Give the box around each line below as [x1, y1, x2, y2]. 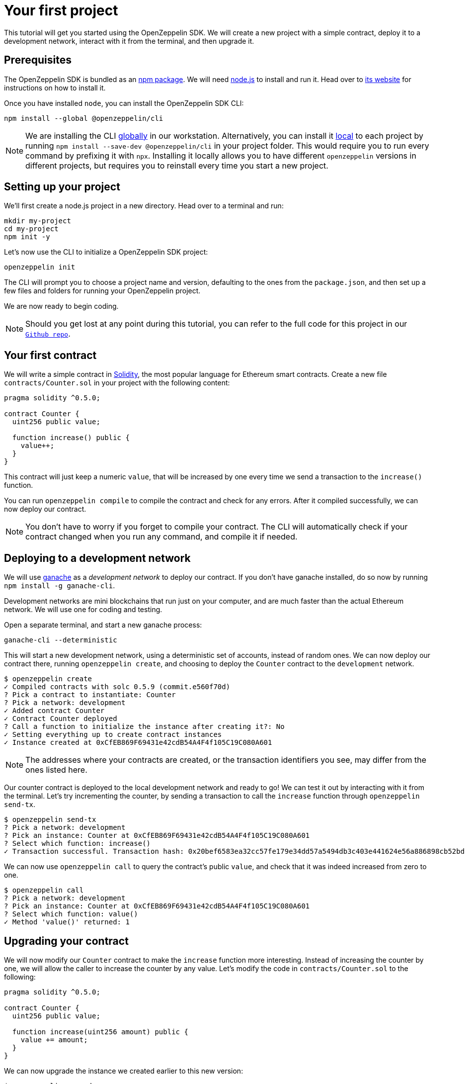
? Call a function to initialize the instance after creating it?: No [4, 723, 285, 731]
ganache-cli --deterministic [4, 636, 117, 644]
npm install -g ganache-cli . [4, 581, 115, 590]
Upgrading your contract [4, 934, 129, 947]
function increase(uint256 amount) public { [12, 1027, 188, 1036]
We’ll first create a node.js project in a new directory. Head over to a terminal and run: [4, 201, 284, 210]
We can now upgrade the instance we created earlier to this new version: [4, 1066, 243, 1075]
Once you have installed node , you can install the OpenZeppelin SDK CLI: [4, 98, 244, 107]
